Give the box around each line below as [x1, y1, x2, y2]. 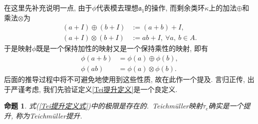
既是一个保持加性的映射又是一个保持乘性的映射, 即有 [36, 43, 208, 53]
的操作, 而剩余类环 [144, 2, 205, 12]
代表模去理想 [96, 2, 138, 12]
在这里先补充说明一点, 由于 [4, 2, 92, 12]
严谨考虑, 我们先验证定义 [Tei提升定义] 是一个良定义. [10, 83, 178, 94]
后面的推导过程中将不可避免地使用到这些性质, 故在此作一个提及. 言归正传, [4, 73, 245, 84]
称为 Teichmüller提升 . [15, 110, 82, 120]
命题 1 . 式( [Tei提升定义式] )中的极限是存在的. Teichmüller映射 [4, 100, 203, 111]
